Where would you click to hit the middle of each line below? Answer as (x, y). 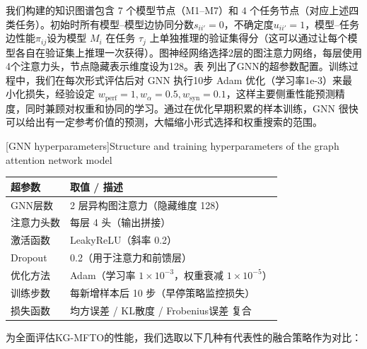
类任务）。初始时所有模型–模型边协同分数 (100, 24)
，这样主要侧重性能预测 (280, 94)
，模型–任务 (332, 24)
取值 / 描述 (97, 186)
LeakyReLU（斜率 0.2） (124, 240)
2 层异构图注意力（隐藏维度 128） (148, 205)
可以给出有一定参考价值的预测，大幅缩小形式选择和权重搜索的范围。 (164, 122)
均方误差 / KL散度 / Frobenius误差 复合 (161, 310)
